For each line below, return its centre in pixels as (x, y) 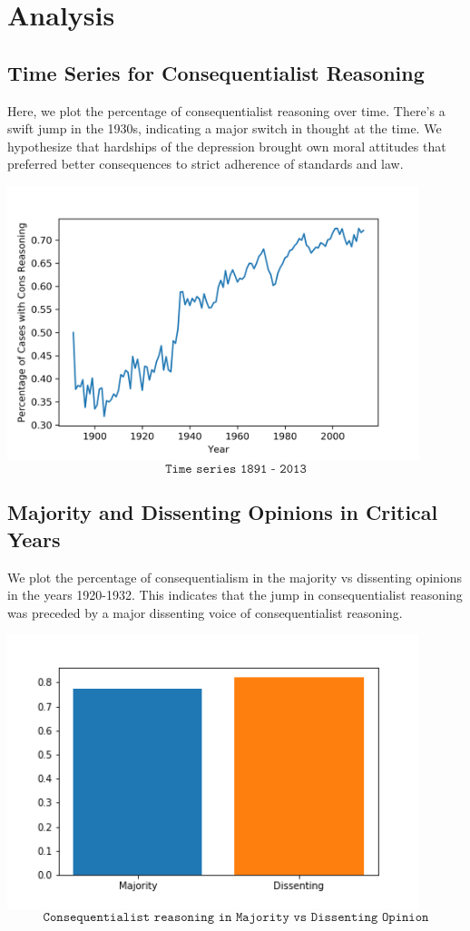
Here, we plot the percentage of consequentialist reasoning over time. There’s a (226, 110)
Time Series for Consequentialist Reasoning (216, 72)
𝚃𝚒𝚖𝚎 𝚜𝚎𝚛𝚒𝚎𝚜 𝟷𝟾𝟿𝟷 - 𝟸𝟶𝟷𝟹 (236, 469)
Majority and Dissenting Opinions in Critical (223, 512)
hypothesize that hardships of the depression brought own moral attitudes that (227, 146)
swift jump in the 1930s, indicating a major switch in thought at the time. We (225, 128)
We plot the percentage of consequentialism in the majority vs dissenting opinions (235, 577)
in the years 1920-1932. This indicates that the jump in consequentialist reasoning (235, 595)
